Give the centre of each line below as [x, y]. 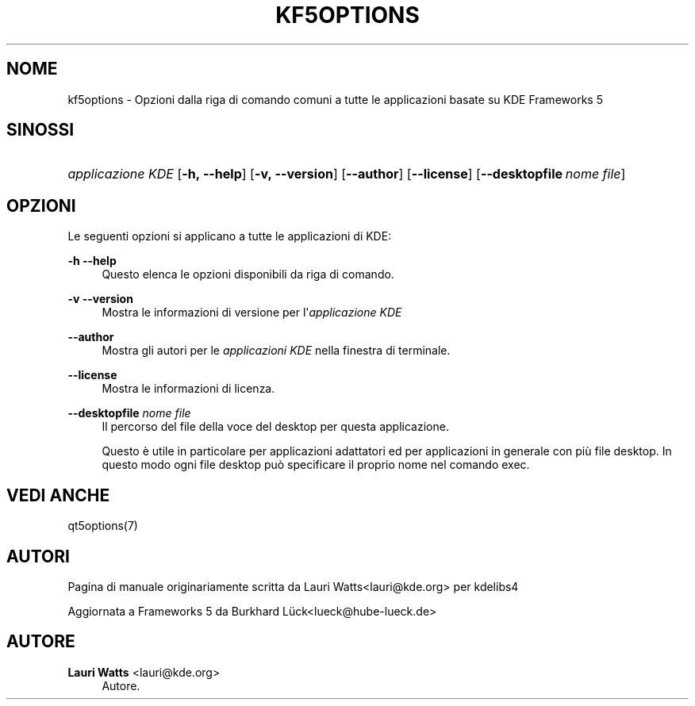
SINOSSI [40, 130]
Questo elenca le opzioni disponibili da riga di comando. [248, 274]
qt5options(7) [103, 526]
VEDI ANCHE [58, 495]
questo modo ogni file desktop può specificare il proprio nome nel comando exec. [316, 465]
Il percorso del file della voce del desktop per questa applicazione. [275, 427]
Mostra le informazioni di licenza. [188, 389]
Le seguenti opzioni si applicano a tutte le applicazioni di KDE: [230, 236]
